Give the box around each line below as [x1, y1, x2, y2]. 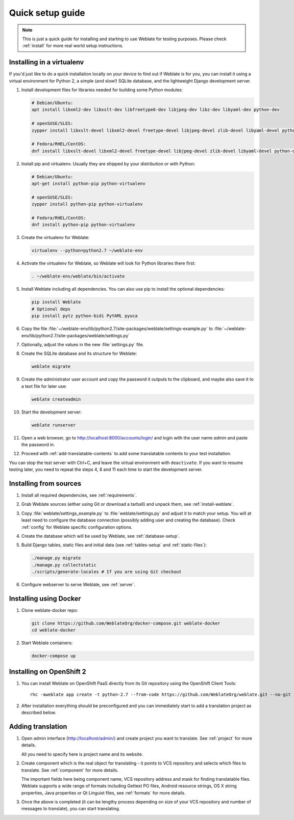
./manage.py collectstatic [31, 562, 97, 568]
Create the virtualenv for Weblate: [21, 235, 90, 241]
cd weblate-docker [31, 628, 76, 633]
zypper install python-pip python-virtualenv [31, 201, 143, 207]
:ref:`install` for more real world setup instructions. [22, 43, 123, 49]
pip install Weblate [31, 300, 81, 305]
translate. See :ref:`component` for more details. [21, 767, 119, 773]
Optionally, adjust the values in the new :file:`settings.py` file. [21, 341, 144, 347]
